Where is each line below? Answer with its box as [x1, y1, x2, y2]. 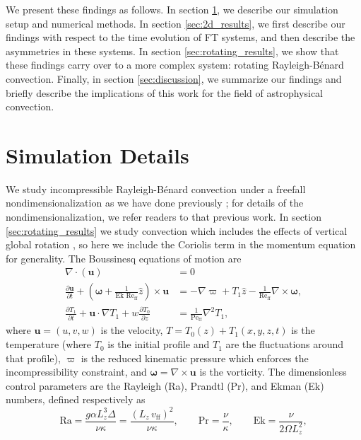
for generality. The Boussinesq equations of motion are [6, 250, 242, 265]
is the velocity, [100, 323, 163, 337]
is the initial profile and [107, 337, 210, 352]
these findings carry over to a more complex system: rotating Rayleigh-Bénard [6, 57, 344, 72]
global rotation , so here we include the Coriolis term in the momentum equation [6, 237, 356, 252]
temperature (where [6, 337, 92, 352]
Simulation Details [6, 140, 189, 169]
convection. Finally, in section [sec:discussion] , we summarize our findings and [6, 71, 342, 86]
